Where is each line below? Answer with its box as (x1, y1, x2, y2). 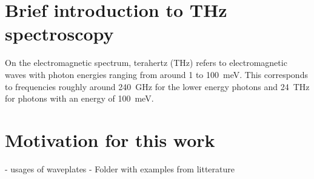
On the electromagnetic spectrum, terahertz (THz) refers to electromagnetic (5, 56, 287, 69)
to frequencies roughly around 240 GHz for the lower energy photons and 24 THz (5, 80, 310, 93)
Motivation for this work (5, 127, 215, 152)
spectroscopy (5, 21, 114, 46)
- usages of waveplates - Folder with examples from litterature (5, 162, 235, 175)
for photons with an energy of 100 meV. (5, 92, 154, 105)
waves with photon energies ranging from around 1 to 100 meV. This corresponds (5, 68, 308, 80)
